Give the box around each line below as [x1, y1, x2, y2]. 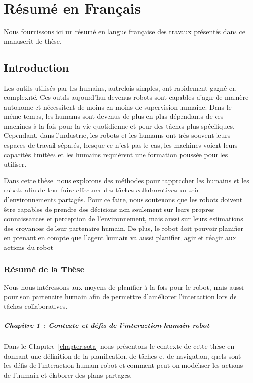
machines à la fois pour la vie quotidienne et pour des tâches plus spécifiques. [4, 120, 235, 131]
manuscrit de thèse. [4, 36, 62, 46]
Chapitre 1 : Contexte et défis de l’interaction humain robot [4, 320, 209, 330]
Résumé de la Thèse [4, 263, 85, 275]
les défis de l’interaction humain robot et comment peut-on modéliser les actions [4, 360, 243, 370]
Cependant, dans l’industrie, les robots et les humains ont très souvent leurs [4, 130, 231, 140]
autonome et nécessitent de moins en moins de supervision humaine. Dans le [4, 101, 232, 112]
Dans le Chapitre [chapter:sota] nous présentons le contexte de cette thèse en [4, 341, 235, 351]
